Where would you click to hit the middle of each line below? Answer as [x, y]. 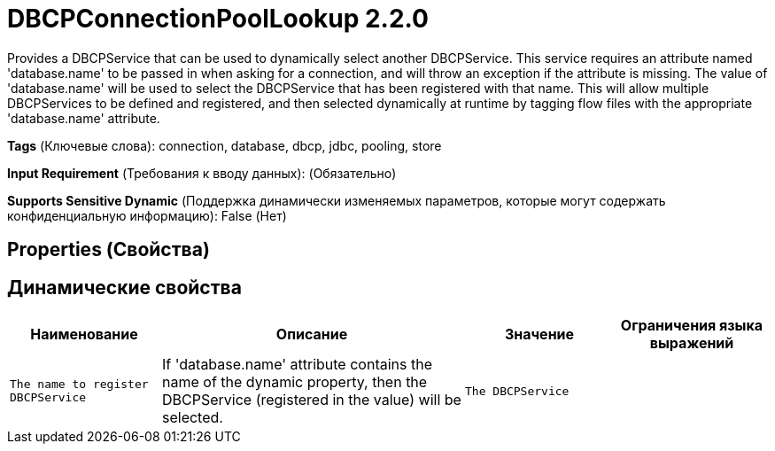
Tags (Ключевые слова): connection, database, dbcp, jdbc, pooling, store [225, 145]
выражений [692, 343]
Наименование [84, 334]
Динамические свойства [124, 287]
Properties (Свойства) [108, 250]
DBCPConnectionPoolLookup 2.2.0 [218, 19]
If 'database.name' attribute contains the [297, 365]
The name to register [79, 385]
